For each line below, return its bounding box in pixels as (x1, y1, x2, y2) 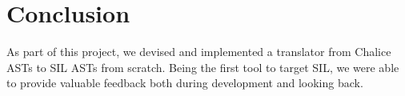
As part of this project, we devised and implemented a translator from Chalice (6, 43, 391, 60)
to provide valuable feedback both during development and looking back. (6, 74, 363, 91)
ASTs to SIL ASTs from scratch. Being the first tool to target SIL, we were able (6, 58, 399, 75)
